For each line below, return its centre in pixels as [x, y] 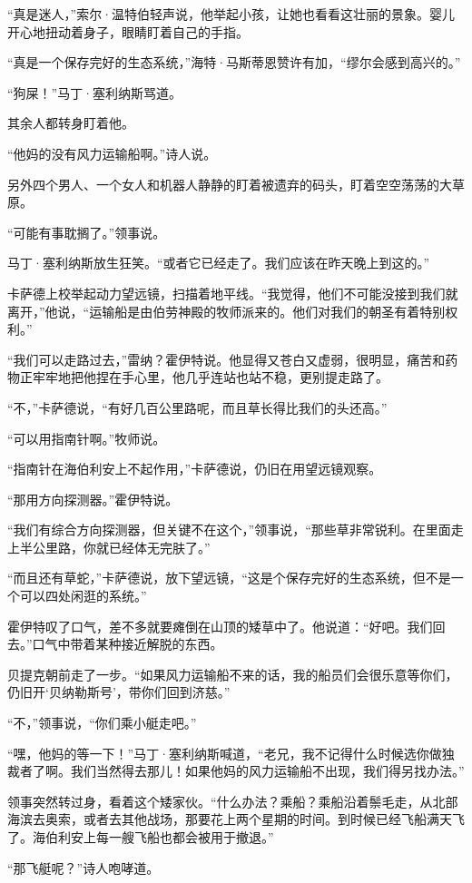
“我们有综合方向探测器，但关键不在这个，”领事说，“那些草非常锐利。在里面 [229, 530]
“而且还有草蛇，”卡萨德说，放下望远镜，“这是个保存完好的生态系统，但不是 [229, 578]
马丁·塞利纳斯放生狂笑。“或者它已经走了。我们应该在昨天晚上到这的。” [219, 263]
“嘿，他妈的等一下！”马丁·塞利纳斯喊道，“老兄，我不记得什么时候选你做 [225, 753]
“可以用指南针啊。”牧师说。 [87, 438]
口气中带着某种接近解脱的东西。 [128, 644]
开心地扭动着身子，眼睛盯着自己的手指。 [128, 31]
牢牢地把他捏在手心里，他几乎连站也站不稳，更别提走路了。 [210, 377]
